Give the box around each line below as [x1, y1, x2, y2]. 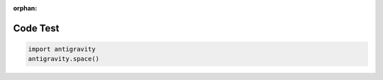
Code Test [13, 22, 60, 34]
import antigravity [28, 46, 96, 53]
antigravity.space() [28, 55, 99, 63]
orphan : [13, 4, 38, 12]
